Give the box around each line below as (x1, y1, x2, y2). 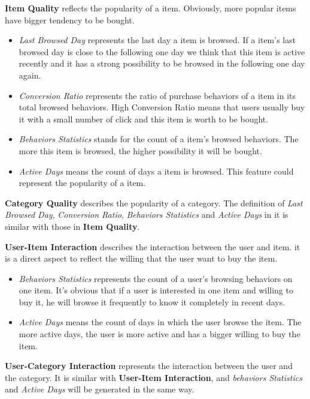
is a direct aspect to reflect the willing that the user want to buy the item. (5, 252, 278, 265)
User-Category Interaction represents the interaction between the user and (5, 359, 293, 372)
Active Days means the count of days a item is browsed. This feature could (19, 164, 294, 177)
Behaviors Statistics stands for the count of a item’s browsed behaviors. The (19, 133, 299, 145)
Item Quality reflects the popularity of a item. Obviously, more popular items (5, 2, 296, 14)
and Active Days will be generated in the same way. (5, 383, 194, 395)
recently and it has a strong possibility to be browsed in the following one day (19, 57, 305, 70)
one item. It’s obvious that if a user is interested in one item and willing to (19, 284, 293, 296)
